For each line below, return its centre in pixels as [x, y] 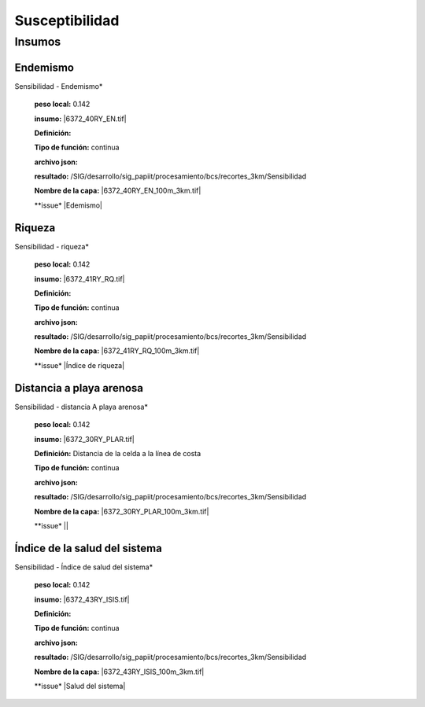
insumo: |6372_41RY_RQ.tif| [79, 278]
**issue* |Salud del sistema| [80, 686]
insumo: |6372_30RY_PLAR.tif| [85, 439]
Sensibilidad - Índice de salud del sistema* [84, 567]
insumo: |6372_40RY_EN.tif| [80, 119]
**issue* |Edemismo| [68, 205]
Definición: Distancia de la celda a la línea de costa [118, 453]
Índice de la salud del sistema [89, 548]
